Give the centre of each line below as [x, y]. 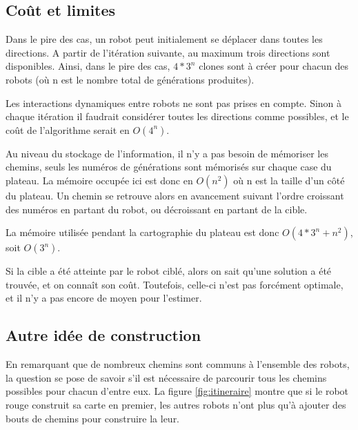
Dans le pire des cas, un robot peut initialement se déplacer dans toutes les [164, 39]
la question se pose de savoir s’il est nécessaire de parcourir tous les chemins [166, 377]
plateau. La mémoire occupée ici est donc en [99, 180]
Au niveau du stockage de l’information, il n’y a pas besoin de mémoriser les [167, 153]
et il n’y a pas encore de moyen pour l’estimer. [104, 298]
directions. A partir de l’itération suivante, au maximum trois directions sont [168, 52]
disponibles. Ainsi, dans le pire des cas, [88, 66]
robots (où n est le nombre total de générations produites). [130, 79]
